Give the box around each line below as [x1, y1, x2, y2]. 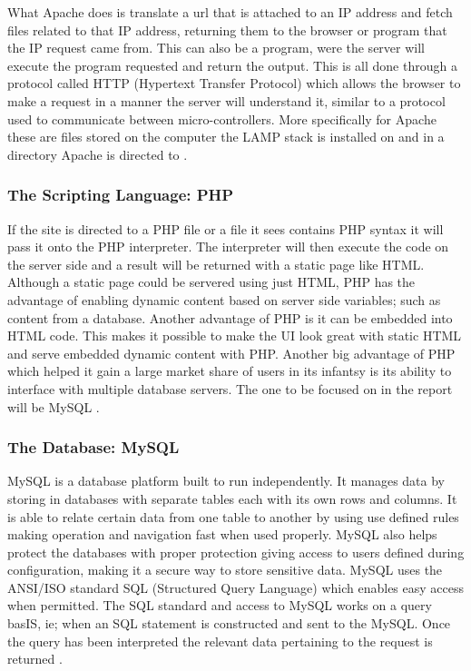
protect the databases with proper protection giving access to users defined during [7, 542, 465, 561]
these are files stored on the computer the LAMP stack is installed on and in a [7, 127, 445, 146]
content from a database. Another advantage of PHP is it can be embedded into [7, 308, 453, 327]
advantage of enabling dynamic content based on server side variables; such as [7, 290, 441, 309]
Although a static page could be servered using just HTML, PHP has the [7, 272, 416, 291]
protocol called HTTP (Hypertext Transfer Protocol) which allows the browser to [7, 74, 461, 93]
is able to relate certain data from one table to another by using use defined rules [7, 507, 459, 526]
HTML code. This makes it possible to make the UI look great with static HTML [7, 326, 462, 345]
